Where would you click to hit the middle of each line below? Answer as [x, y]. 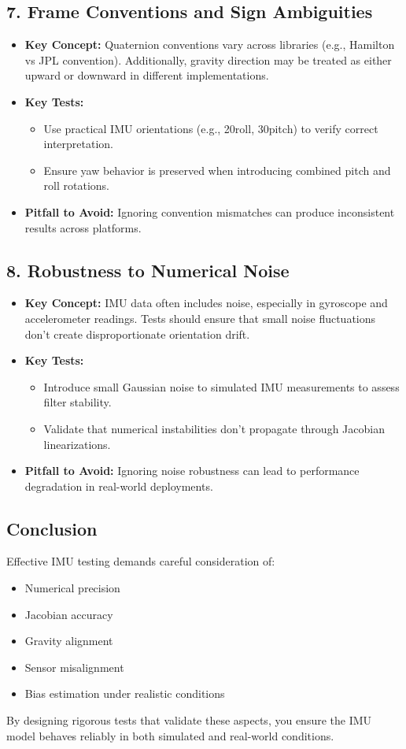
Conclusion [52, 528]
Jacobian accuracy [69, 614]
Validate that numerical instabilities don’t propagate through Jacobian [214, 428]
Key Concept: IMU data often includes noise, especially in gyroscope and [206, 303]
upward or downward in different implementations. [147, 75]
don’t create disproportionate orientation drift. [137, 334]
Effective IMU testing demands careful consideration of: [141, 561]
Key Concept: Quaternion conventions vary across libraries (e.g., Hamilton [210, 44]
